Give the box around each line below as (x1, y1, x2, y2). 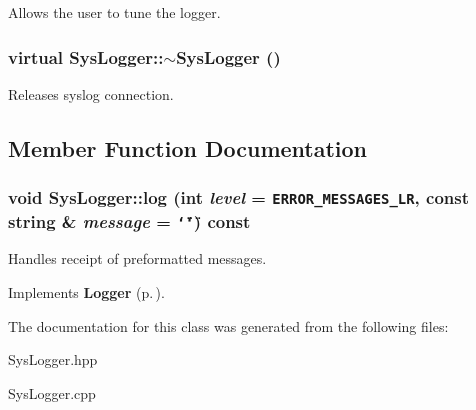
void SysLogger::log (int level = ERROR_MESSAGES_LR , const (8, 185, 470, 210)
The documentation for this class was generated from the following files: (8, 315, 449, 336)
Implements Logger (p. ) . (8, 282, 165, 303)
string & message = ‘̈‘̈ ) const (8, 208, 251, 233)
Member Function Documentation (8, 132, 368, 163)
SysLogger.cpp (8, 382, 96, 403)
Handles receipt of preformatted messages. (8, 248, 267, 269)
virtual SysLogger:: (8, 44, 164, 69)
